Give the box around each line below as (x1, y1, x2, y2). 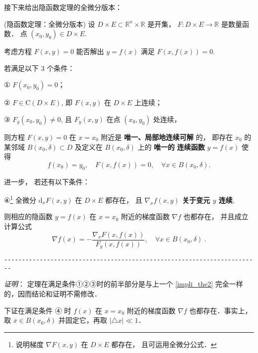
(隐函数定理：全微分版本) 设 (4, 18, 95, 29)
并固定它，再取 (58, 315, 107, 325)
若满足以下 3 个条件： (4, 62, 75, 73)
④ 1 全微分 (4, 193, 37, 205)
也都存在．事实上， (189, 305, 252, 315)
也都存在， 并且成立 (183, 211, 249, 222)
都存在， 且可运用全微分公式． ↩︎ (111, 339, 217, 349)
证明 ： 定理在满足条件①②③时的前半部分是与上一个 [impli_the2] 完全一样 (4, 279, 243, 289)
